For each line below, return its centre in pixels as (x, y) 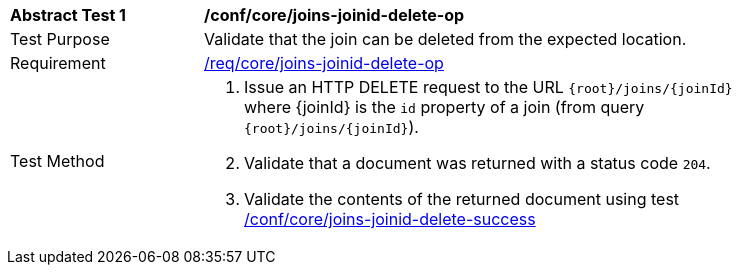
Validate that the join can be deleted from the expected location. (445, 39)
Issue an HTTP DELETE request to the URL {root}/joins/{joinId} (488, 87)
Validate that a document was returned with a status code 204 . (477, 163)
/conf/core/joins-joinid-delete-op (334, 15)
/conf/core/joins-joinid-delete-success (390, 219)
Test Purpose (60, 39)
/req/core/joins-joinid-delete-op (324, 63)
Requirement (58, 63)
